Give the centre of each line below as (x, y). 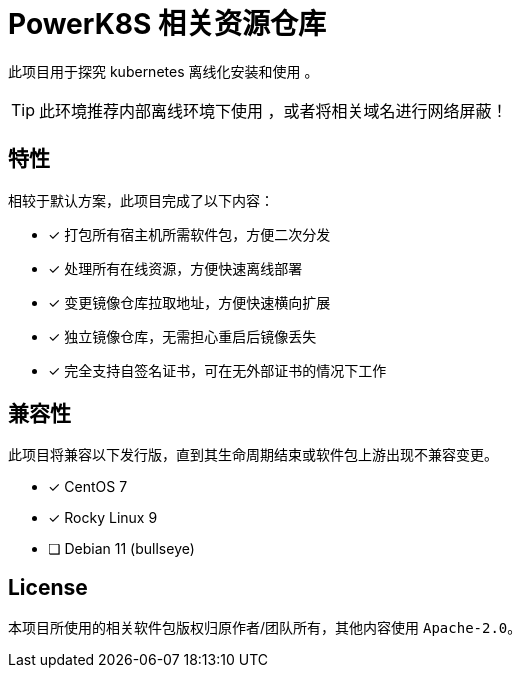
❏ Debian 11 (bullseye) (121, 549)
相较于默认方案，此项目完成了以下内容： (141, 200)
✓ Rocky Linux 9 (103, 518)
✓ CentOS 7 (88, 487)
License (48, 587)
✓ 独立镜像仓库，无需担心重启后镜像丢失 (182, 336)
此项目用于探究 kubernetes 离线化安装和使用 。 (163, 71)
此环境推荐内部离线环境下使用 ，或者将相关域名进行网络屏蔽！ (273, 110)
